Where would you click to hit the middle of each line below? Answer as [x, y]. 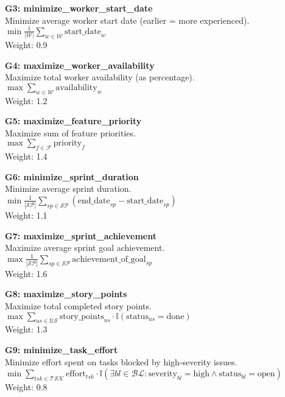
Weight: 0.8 [26, 387]
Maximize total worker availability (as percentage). [100, 77]
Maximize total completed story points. [78, 306]
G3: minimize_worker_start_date [79, 8]
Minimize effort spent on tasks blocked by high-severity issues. [121, 361]
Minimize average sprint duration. [68, 188]
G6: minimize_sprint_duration [72, 176]
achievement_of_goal [109, 259]
